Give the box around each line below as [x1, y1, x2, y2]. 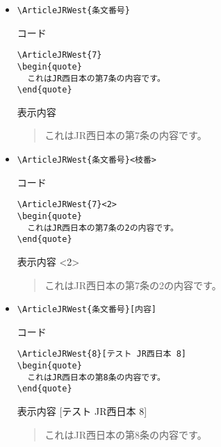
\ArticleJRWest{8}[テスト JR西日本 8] [17, 349, 186, 359]
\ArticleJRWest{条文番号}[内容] [17, 304, 156, 315]
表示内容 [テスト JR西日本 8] [17, 404, 147, 418]
